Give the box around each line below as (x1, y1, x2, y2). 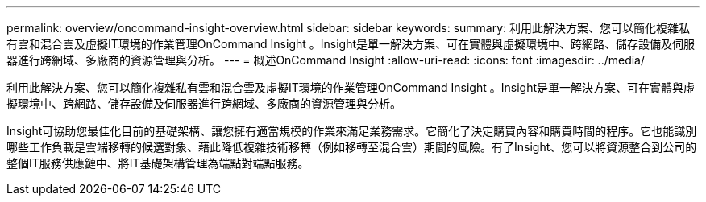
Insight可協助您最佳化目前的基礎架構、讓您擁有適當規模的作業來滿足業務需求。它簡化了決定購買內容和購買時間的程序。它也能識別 (6, 124, 697, 138)
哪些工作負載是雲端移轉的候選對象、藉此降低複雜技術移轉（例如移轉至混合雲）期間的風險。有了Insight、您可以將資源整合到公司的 (6, 140, 697, 154)
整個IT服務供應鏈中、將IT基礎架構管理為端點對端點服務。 (6, 156, 309, 170)
